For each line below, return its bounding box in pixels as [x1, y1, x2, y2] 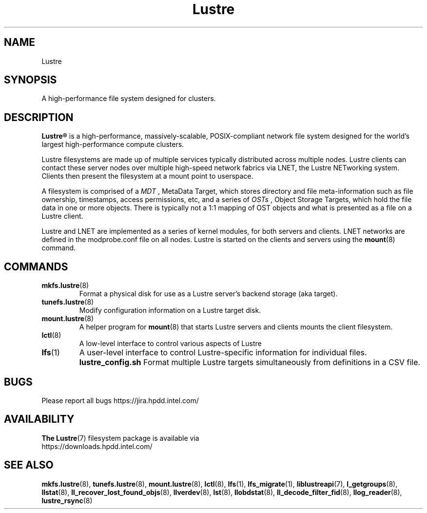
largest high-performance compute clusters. [41, 140, 184, 149]
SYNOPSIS [4, 74, 57, 86]
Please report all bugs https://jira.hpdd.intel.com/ [41, 396, 199, 405]
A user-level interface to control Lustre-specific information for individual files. [79, 348, 367, 358]
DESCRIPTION [4, 111, 74, 123]
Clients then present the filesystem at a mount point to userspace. [41, 172, 253, 181]
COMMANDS [4, 260, 68, 273]
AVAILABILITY [4, 413, 75, 426]
